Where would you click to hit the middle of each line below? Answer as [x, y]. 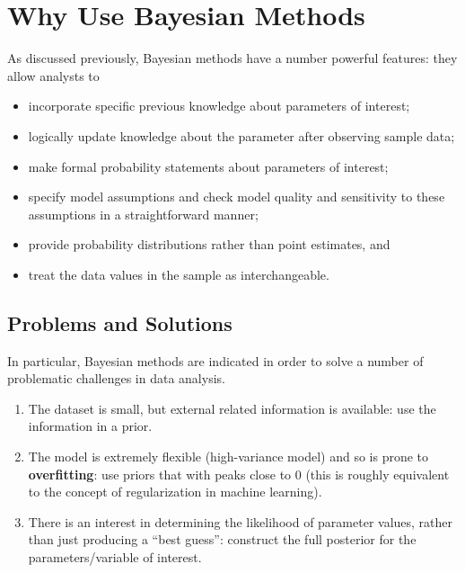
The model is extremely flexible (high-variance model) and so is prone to [228, 457]
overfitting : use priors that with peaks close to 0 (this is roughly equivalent [239, 474]
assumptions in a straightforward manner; [143, 214]
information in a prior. [90, 426]
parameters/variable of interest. [115, 557]
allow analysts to [53, 75]
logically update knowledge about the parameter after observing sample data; [241, 135]
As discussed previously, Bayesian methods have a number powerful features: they [232, 58]
